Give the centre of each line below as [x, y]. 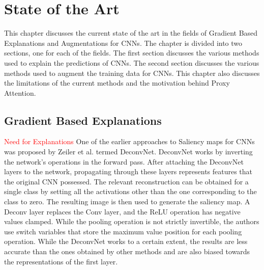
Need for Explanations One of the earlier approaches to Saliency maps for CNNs [129, 141]
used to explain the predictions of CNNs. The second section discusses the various [132, 62]
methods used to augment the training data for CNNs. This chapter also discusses [132, 73]
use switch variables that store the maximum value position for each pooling [123, 231]
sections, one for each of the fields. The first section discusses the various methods [132, 53]
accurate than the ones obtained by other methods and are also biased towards [127, 251]
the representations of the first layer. [61, 261]
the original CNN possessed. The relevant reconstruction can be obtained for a [126, 181]
